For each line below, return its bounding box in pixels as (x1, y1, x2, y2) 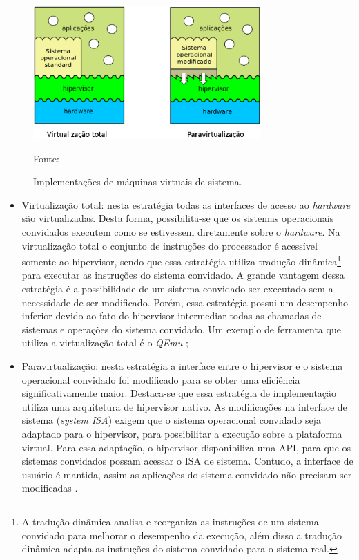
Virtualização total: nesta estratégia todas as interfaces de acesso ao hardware (21, 197, 351, 212)
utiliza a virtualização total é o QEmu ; (21, 335, 188, 350)
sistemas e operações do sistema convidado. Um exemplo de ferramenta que (21, 321, 341, 336)
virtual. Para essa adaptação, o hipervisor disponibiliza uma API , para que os (21, 440, 351, 454)
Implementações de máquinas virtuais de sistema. (33, 174, 242, 189)
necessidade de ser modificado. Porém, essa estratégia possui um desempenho (21, 295, 349, 309)
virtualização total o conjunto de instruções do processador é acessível (21, 238, 318, 252)
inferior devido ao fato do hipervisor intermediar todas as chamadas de (21, 308, 322, 323)
